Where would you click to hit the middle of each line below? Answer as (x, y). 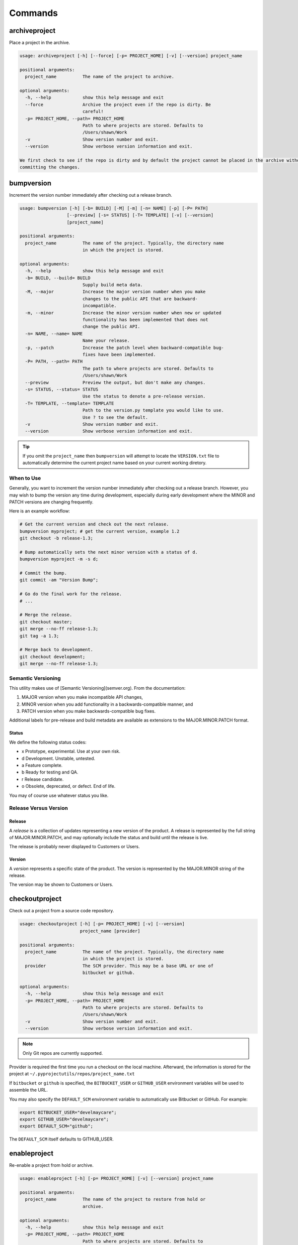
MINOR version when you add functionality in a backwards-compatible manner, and (107, 704)
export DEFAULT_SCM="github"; (56, 1126)
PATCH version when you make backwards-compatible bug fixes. (89, 711)
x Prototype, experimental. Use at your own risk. (71, 751)
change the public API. (111, 327)
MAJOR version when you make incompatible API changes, (82, 697)
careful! (93, 112)
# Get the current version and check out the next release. (94, 524)
